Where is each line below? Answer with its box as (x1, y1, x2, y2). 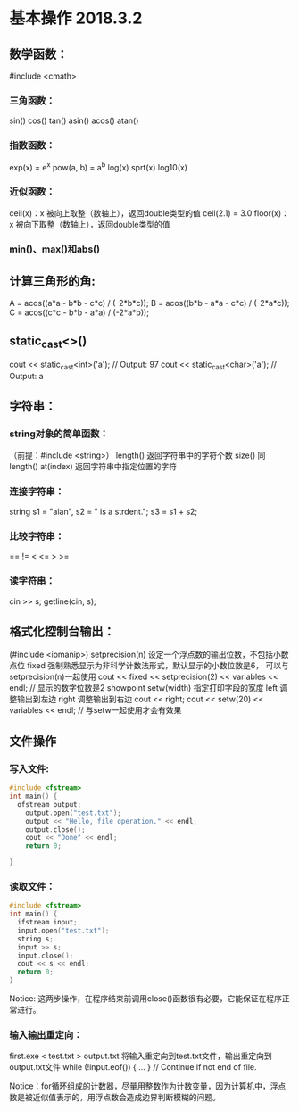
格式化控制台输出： (9, 624, 115, 639)
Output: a (9, 371, 44, 382)
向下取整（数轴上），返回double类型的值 (23, 219, 170, 229)
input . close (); (17, 951, 74, 960)
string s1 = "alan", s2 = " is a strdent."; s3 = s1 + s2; (9, 506, 198, 518)
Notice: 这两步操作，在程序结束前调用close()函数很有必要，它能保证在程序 (9, 993, 283, 1004)
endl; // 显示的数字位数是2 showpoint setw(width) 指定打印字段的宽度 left (9, 683, 278, 693)
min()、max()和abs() (9, 243, 101, 255)
